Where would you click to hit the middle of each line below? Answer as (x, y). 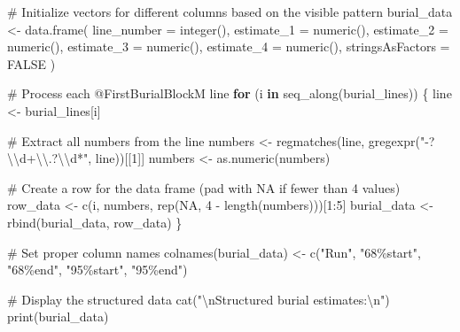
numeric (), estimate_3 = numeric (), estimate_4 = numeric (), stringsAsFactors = (229, 46)
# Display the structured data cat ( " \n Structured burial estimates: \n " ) (199, 299)
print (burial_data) (58, 317)
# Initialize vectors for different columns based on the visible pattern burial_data (230, 12)
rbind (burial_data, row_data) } (95, 222)
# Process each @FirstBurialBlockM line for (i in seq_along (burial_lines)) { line (230, 93)
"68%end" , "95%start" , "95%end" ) (97, 270)
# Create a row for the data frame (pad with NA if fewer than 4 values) (204, 187)
